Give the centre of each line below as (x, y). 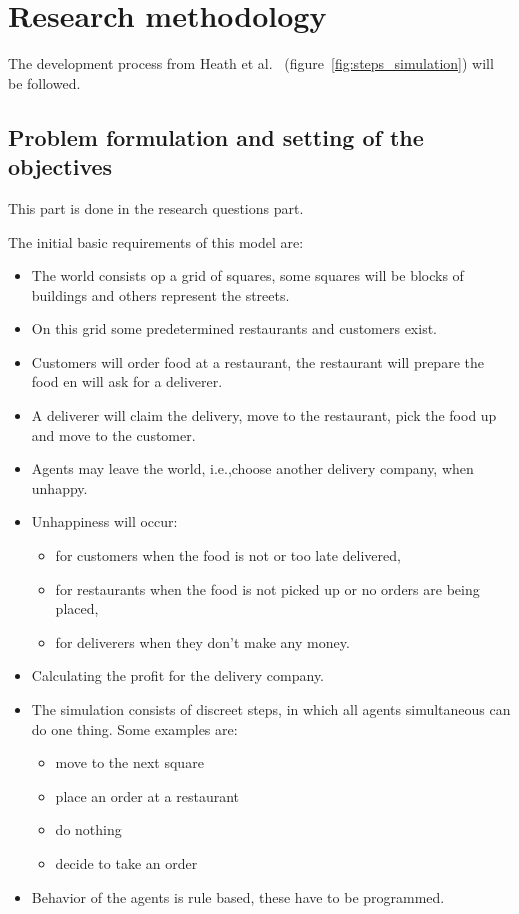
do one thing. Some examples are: (134, 728)
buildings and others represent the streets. (160, 294)
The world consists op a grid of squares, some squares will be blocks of (247, 275)
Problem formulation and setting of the (216, 136)
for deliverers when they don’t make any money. (202, 641)
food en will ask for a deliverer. (127, 381)
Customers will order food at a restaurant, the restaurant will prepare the (257, 361)
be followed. (44, 82)
